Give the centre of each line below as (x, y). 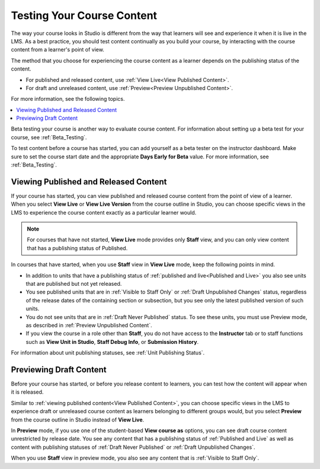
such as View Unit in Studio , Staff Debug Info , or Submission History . (112, 342)
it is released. (27, 392)
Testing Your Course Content (84, 15)
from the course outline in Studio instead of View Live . (78, 419)
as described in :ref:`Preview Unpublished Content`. (89, 325)
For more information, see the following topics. (68, 99)
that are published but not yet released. (74, 284)
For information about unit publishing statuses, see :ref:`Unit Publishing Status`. (108, 353)
